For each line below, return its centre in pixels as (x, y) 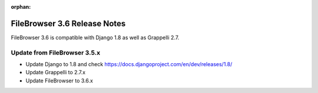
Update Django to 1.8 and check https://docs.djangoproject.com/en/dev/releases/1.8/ (129, 64)
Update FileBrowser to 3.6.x (59, 80)
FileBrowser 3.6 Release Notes (68, 23)
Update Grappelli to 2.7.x (55, 73)
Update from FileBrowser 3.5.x (55, 53)
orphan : (21, 7)
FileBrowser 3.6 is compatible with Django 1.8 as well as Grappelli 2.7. (95, 37)
